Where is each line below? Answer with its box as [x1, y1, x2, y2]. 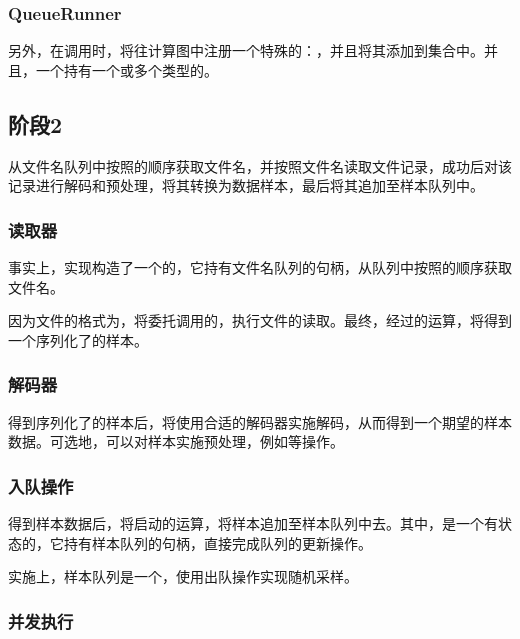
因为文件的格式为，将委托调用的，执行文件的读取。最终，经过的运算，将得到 [8, 310, 512, 331]
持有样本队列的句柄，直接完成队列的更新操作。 [63, 532, 372, 553]
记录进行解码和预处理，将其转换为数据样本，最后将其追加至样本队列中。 [8, 175, 484, 196]
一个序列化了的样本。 [8, 329, 148, 350]
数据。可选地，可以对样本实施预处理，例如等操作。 [8, 431, 344, 452]
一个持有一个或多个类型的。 [35, 59, 218, 80]
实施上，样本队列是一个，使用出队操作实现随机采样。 [8, 566, 358, 587]
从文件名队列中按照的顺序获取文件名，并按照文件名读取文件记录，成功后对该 [8, 155, 512, 176]
